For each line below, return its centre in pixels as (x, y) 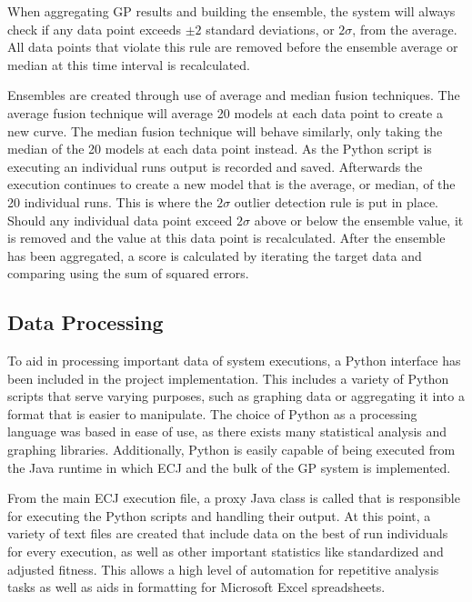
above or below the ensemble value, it (359, 220)
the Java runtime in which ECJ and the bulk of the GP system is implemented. (229, 467)
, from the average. (405, 29)
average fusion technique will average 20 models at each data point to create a (225, 112)
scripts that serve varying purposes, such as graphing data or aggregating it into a (236, 396)
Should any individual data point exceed (120, 220)
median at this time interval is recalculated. (129, 64)
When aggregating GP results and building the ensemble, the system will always (231, 11)
